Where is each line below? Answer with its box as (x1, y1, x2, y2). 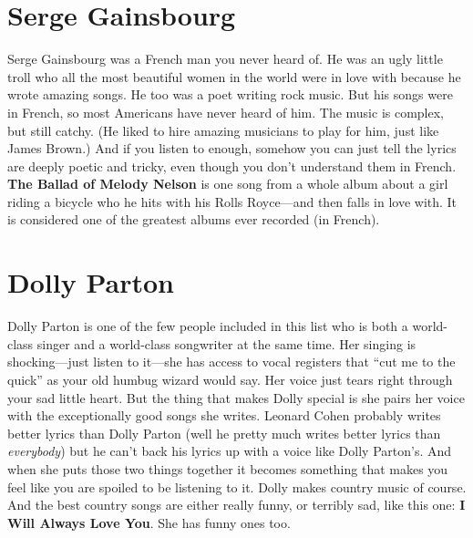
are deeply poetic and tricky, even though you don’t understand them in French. (7, 156, 457, 175)
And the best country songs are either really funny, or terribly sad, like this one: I (7, 495, 466, 514)
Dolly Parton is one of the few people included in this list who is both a (7, 316, 408, 336)
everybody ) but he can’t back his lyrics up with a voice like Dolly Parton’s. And (7, 441, 452, 460)
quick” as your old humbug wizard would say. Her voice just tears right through (7, 369, 453, 388)
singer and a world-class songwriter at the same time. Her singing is (36, 334, 416, 353)
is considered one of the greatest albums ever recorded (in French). (7, 210, 380, 229)
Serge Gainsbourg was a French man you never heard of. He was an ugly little (7, 49, 443, 68)
